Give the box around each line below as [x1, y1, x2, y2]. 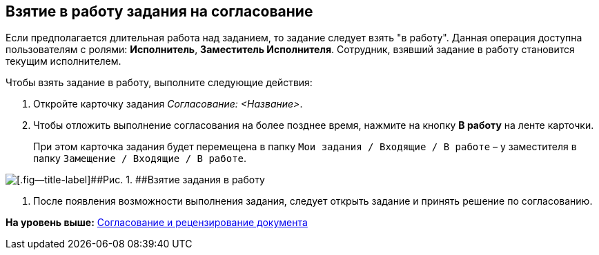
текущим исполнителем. [6, 55, 121, 68]
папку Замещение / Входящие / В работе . [33, 152, 247, 165]
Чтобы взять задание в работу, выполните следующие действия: [6, 76, 313, 89]
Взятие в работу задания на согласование [6, 3, 313, 20]
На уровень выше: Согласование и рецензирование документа [6, 216, 308, 229]
